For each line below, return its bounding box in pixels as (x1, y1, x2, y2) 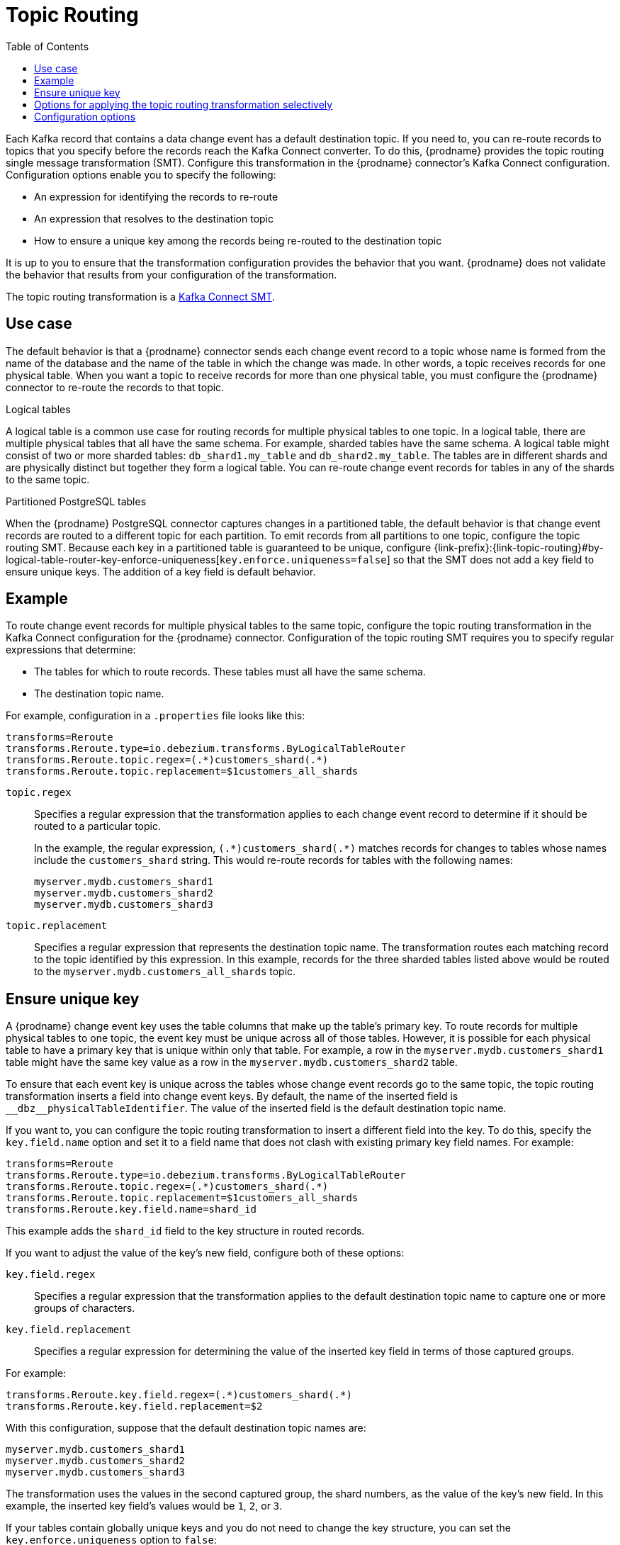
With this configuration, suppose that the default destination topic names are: (6, 1422, 366, 1434)
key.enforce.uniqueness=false (219, 554, 387, 566)
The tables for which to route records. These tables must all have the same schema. (34, 665, 426, 678)
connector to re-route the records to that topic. (6, 381, 225, 393)
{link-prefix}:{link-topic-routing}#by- (434, 541, 604, 554)
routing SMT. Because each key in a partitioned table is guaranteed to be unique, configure (6, 541, 432, 554)
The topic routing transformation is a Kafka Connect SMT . (6, 290, 275, 303)
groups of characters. (34, 1302, 135, 1315)
